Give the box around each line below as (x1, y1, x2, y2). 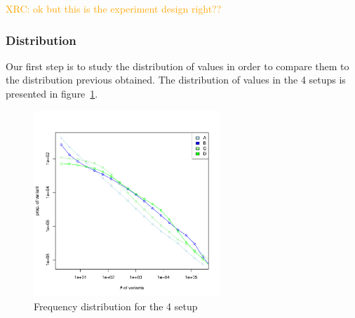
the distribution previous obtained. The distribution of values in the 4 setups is (6, 72, 346, 87)
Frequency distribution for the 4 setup (34, 298, 198, 313)
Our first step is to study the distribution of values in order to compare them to (6, 58, 349, 73)
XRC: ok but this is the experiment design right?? (6, 1, 222, 15)
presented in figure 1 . (6, 86, 98, 100)
